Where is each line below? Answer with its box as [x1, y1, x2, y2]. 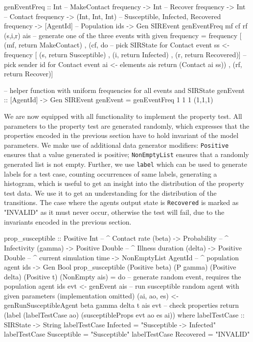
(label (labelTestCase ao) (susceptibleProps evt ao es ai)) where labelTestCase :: [4, 310, 245, 320]
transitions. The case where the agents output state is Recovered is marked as [4, 197, 239, 207]
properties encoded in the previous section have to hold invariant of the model [4, 130, 239, 140]
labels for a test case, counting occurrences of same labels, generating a [4, 168, 217, 179]
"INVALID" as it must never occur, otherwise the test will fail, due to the [4, 207, 225, 217]
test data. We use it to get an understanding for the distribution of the [4, 187, 217, 198]
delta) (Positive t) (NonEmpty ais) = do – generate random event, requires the [4, 271, 241, 281]
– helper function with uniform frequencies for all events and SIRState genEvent [4, 85, 245, 95]
